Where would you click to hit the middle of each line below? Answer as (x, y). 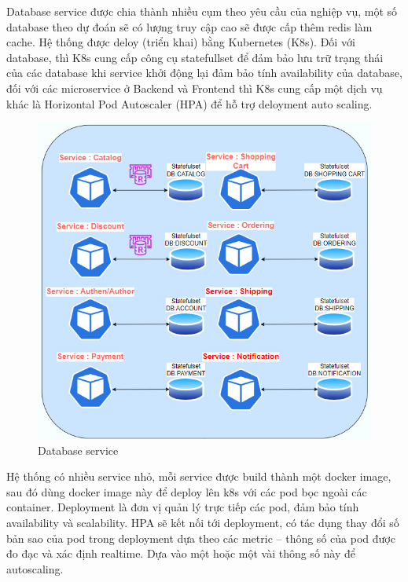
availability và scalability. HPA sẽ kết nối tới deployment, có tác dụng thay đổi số (203, 523)
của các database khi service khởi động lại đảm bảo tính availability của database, (204, 73)
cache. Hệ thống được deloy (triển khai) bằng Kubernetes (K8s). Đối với (181, 42)
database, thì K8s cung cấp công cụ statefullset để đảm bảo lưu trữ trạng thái (195, 57)
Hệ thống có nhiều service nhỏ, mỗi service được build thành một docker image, (199, 476)
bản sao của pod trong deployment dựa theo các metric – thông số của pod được (201, 538)
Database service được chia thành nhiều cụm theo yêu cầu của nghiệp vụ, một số (202, 11)
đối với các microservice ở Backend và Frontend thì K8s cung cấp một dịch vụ (195, 88)
